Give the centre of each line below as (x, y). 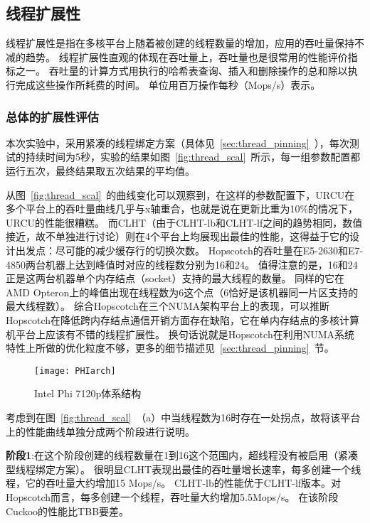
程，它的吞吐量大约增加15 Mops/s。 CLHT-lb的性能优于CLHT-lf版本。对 (174, 483)
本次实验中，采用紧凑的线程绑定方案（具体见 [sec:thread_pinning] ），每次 (178, 142)
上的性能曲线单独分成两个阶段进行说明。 (100, 431)
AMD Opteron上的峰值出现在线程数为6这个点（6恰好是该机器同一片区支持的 (182, 292)
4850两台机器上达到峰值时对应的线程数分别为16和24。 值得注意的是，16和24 (182, 264)
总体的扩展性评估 (52, 116)
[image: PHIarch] (75, 371)
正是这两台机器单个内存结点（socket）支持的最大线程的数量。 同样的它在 (175, 278)
